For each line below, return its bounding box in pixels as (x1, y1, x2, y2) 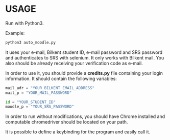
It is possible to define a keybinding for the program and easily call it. (5, 129, 151, 135)
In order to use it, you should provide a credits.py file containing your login (5, 70, 163, 76)
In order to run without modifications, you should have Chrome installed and (5, 113, 165, 119)
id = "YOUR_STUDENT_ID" (5, 99, 56, 105)
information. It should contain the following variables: (5, 75, 117, 82)
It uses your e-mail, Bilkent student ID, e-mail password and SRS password (5, 49, 162, 55)
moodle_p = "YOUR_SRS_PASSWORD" (5, 104, 74, 109)
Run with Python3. (5, 20, 44, 26)
